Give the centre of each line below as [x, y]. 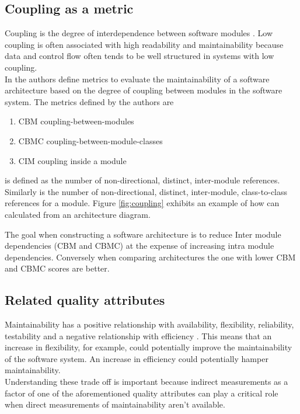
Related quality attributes [85, 300]
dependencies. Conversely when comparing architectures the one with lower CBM [150, 257]
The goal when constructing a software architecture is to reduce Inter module [143, 234]
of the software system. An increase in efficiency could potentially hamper [137, 358]
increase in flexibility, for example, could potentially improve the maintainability [149, 347]
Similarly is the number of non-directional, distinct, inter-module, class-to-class [146, 191]
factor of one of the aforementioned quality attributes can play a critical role [142, 393]
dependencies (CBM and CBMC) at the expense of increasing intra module [139, 246]
